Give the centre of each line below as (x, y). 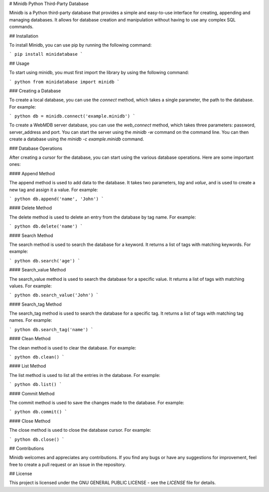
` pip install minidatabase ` (46, 54)
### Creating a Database (35, 91)
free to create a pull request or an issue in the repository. (67, 464)
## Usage (19, 63)
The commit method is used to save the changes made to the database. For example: (97, 402)
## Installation (24, 36)
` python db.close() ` (37, 439)
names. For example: (31, 320)
